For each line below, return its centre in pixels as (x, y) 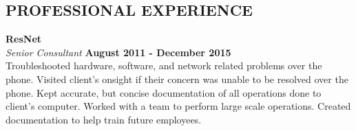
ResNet (24, 39)
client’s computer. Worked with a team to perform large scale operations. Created (178, 106)
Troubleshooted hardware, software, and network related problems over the (164, 65)
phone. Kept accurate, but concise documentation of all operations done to (164, 92)
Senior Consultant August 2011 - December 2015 (118, 52)
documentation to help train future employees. (104, 119)
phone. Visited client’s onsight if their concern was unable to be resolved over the (177, 79)
